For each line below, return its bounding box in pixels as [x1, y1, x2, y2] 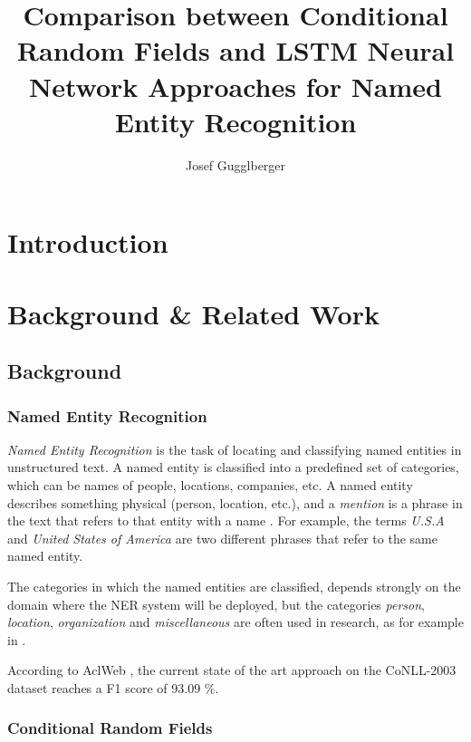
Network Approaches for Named [29, 67, 442, 104]
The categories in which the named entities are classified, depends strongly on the [7, 577, 461, 595]
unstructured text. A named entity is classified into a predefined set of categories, [7, 458, 459, 477]
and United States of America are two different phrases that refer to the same [7, 528, 437, 547]
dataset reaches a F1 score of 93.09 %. [7, 678, 219, 697]
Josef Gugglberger [185, 155, 286, 174]
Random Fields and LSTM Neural [16, 32, 455, 69]
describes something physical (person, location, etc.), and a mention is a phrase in [7, 493, 463, 512]
